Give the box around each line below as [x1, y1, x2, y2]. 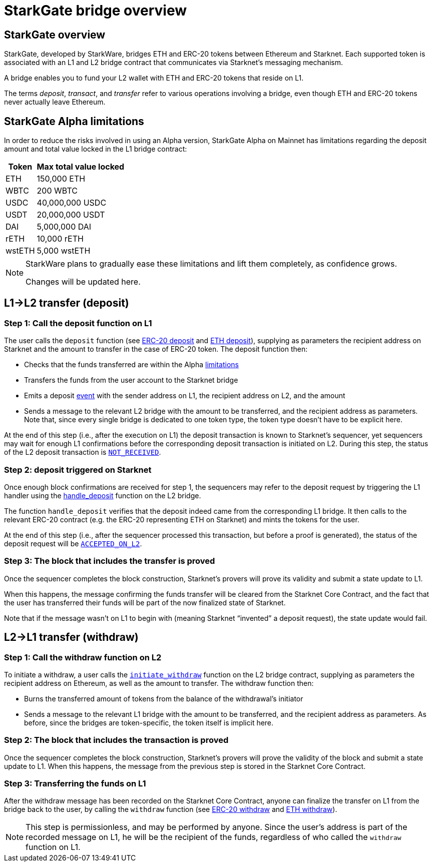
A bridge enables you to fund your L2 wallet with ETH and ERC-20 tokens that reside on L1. [4, 74, 304, 83]
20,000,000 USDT [37, 210, 105, 220]
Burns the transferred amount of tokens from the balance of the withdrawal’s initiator [24, 694, 303, 703]
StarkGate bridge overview [4, 2, 187, 19]
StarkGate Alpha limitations [4, 115, 144, 128]
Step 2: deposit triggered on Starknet [4, 464, 152, 475]
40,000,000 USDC [37, 198, 107, 208]
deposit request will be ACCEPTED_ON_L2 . [4, 539, 142, 548]
